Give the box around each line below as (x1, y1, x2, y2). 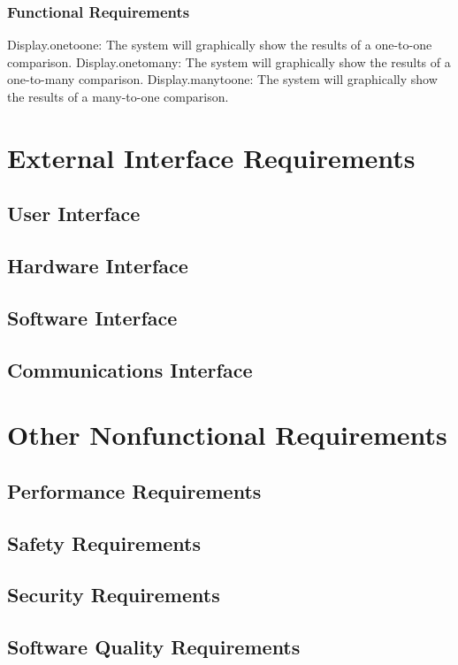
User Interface (7, 200, 141, 227)
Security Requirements (7, 581, 220, 608)
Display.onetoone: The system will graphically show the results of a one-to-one (7, 35, 432, 54)
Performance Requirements (7, 477, 262, 504)
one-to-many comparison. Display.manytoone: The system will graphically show (7, 70, 438, 88)
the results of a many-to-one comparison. (7, 88, 229, 105)
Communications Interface (7, 355, 253, 383)
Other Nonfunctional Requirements (7, 417, 447, 453)
